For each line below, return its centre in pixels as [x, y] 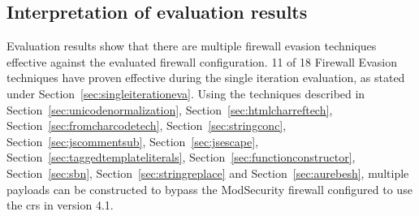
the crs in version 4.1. [60, 205]
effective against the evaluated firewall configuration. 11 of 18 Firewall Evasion [202, 61]
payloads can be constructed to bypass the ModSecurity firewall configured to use [209, 189]
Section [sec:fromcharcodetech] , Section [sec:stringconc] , [147, 125]
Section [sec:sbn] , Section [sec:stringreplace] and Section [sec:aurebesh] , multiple [208, 173]
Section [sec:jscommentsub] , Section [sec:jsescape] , [133, 141]
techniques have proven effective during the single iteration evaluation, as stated [206, 78]
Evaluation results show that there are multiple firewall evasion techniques [192, 46]
